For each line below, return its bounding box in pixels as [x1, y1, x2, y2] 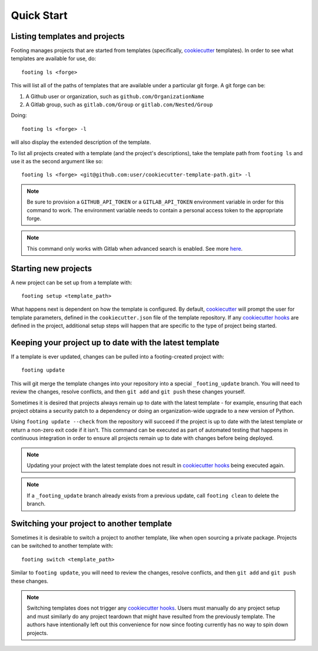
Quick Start [11, 9, 68, 22]
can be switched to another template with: [11, 542, 114, 550]
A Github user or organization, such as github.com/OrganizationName [25, 93, 204, 100]
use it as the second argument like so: [11, 157, 103, 165]
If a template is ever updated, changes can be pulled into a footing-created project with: [11, 353, 224, 360]
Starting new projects [11, 263, 92, 274]
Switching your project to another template [11, 518, 172, 528]
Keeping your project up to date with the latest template [11, 337, 220, 347]
